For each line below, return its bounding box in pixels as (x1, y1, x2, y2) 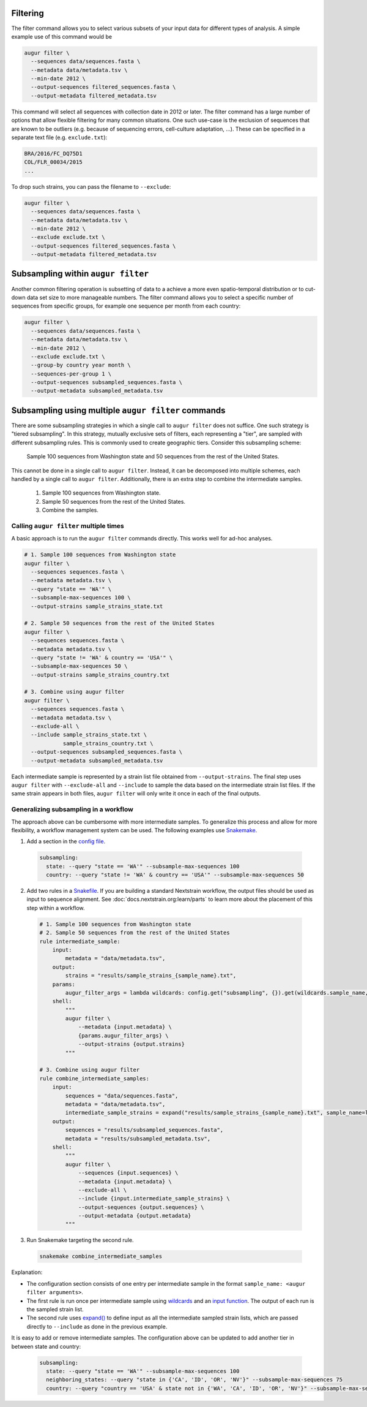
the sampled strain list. (26, 1305, 84, 1313)
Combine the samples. (42, 506, 99, 514)
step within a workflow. (26, 904, 85, 911)
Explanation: (11, 1269, 43, 1276)
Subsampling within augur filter (11, 268, 149, 279)
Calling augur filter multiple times (11, 521, 125, 530)
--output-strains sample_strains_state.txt (31, 602, 163, 610)
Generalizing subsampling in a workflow (11, 805, 134, 814)
